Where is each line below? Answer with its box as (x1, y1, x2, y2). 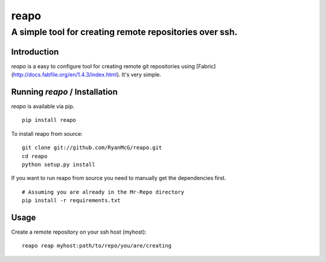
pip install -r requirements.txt (22, 197, 121, 204)
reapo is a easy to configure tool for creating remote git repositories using (11, 62, 196, 69)
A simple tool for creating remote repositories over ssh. (11, 27, 238, 37)
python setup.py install (22, 161, 95, 168)
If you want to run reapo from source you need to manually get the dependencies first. (11, 174, 226, 182)
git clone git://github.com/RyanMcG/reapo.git (22, 144, 162, 151)
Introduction (11, 46, 59, 57)
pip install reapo (22, 117, 77, 124)
